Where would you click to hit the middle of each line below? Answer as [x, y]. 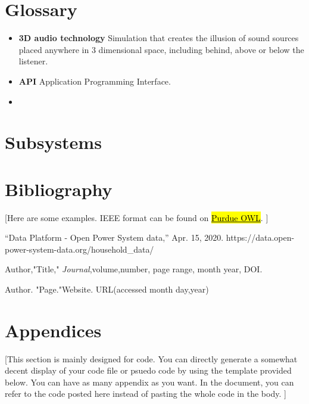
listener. [33, 61]
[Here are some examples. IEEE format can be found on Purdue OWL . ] [137, 217]
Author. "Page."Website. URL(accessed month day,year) [107, 289]
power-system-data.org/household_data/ [79, 249]
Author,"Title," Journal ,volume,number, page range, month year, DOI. [134, 269]
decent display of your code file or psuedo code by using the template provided [148, 370]
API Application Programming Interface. [95, 81]
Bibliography [59, 189]
